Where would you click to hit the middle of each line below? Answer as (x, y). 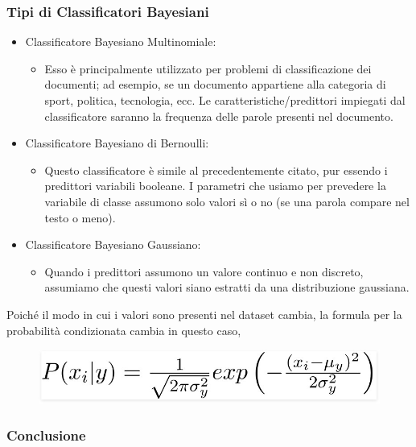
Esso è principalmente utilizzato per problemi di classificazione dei (208, 68)
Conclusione (46, 435)
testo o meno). (80, 217)
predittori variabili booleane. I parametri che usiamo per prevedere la (215, 186)
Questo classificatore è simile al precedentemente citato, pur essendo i (216, 170)
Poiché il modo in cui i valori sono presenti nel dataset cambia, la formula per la (204, 314)
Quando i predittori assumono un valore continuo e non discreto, (204, 271)
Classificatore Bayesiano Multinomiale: (121, 41)
